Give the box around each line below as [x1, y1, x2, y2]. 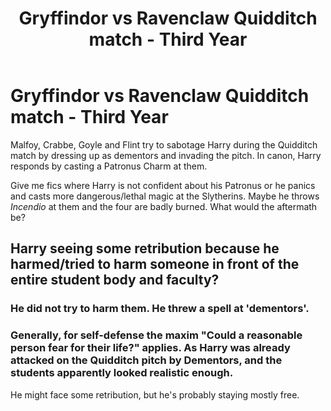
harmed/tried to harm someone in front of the [10, 256, 300, 273]
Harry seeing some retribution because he [10, 240, 280, 257]
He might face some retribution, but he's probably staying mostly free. [10, 388, 300, 401]
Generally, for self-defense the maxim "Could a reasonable [10, 328, 303, 342]
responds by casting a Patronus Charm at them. [10, 160, 208, 172]
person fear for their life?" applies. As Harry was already [10, 341, 291, 355]
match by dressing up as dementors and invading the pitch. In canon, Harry [10, 149, 322, 161]
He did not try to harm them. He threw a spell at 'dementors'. [10, 302, 310, 316]
